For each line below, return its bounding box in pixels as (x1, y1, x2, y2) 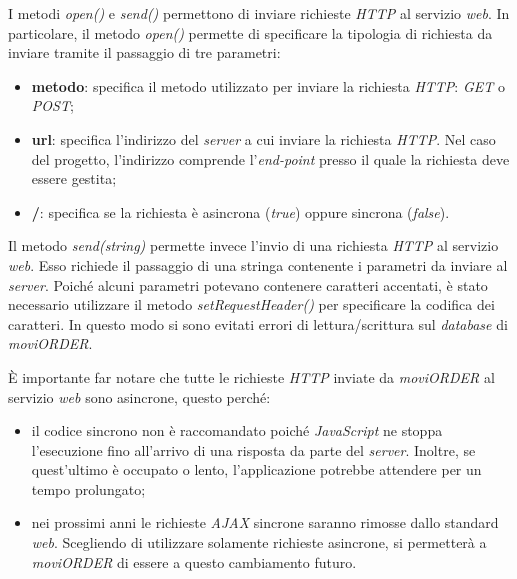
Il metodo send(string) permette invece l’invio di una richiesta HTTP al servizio (8, 235, 499, 256)
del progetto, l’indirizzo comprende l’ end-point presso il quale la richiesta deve (31, 148, 510, 169)
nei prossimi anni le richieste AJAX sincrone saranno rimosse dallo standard (31, 512, 499, 533)
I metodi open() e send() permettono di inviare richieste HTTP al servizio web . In (8, 3, 510, 23)
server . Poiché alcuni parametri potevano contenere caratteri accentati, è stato (8, 274, 488, 295)
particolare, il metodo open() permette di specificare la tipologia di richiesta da (8, 22, 493, 43)
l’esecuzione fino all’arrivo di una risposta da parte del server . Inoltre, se (31, 439, 476, 460)
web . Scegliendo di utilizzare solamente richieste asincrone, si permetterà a (31, 532, 487, 553)
